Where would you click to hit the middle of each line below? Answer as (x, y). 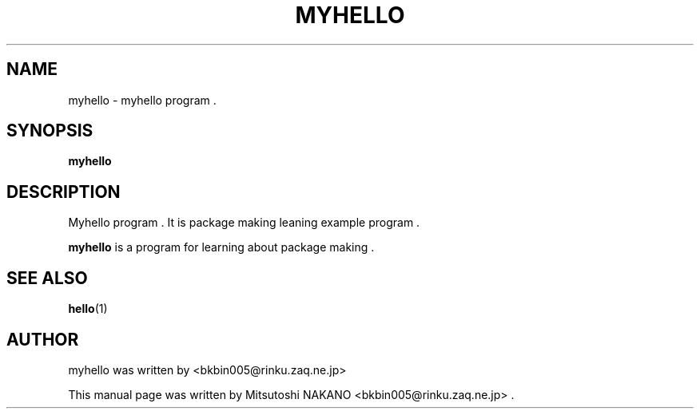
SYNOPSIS (50, 131)
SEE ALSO (47, 278)
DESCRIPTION (64, 192)
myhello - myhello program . (142, 100)
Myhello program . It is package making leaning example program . (244, 223)
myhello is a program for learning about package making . (221, 247)
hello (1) (88, 309)
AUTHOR (43, 339)
